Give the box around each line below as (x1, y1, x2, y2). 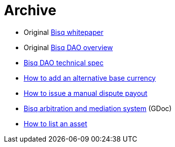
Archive (4, 2, 57, 19)
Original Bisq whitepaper (24, 28, 104, 36)
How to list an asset (24, 119, 87, 128)
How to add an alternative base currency (24, 73, 156, 82)
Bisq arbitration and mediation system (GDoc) (24, 104, 172, 113)
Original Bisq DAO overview (24, 43, 113, 52)
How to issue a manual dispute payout (24, 88, 147, 97)
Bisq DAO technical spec (24, 58, 104, 67)
